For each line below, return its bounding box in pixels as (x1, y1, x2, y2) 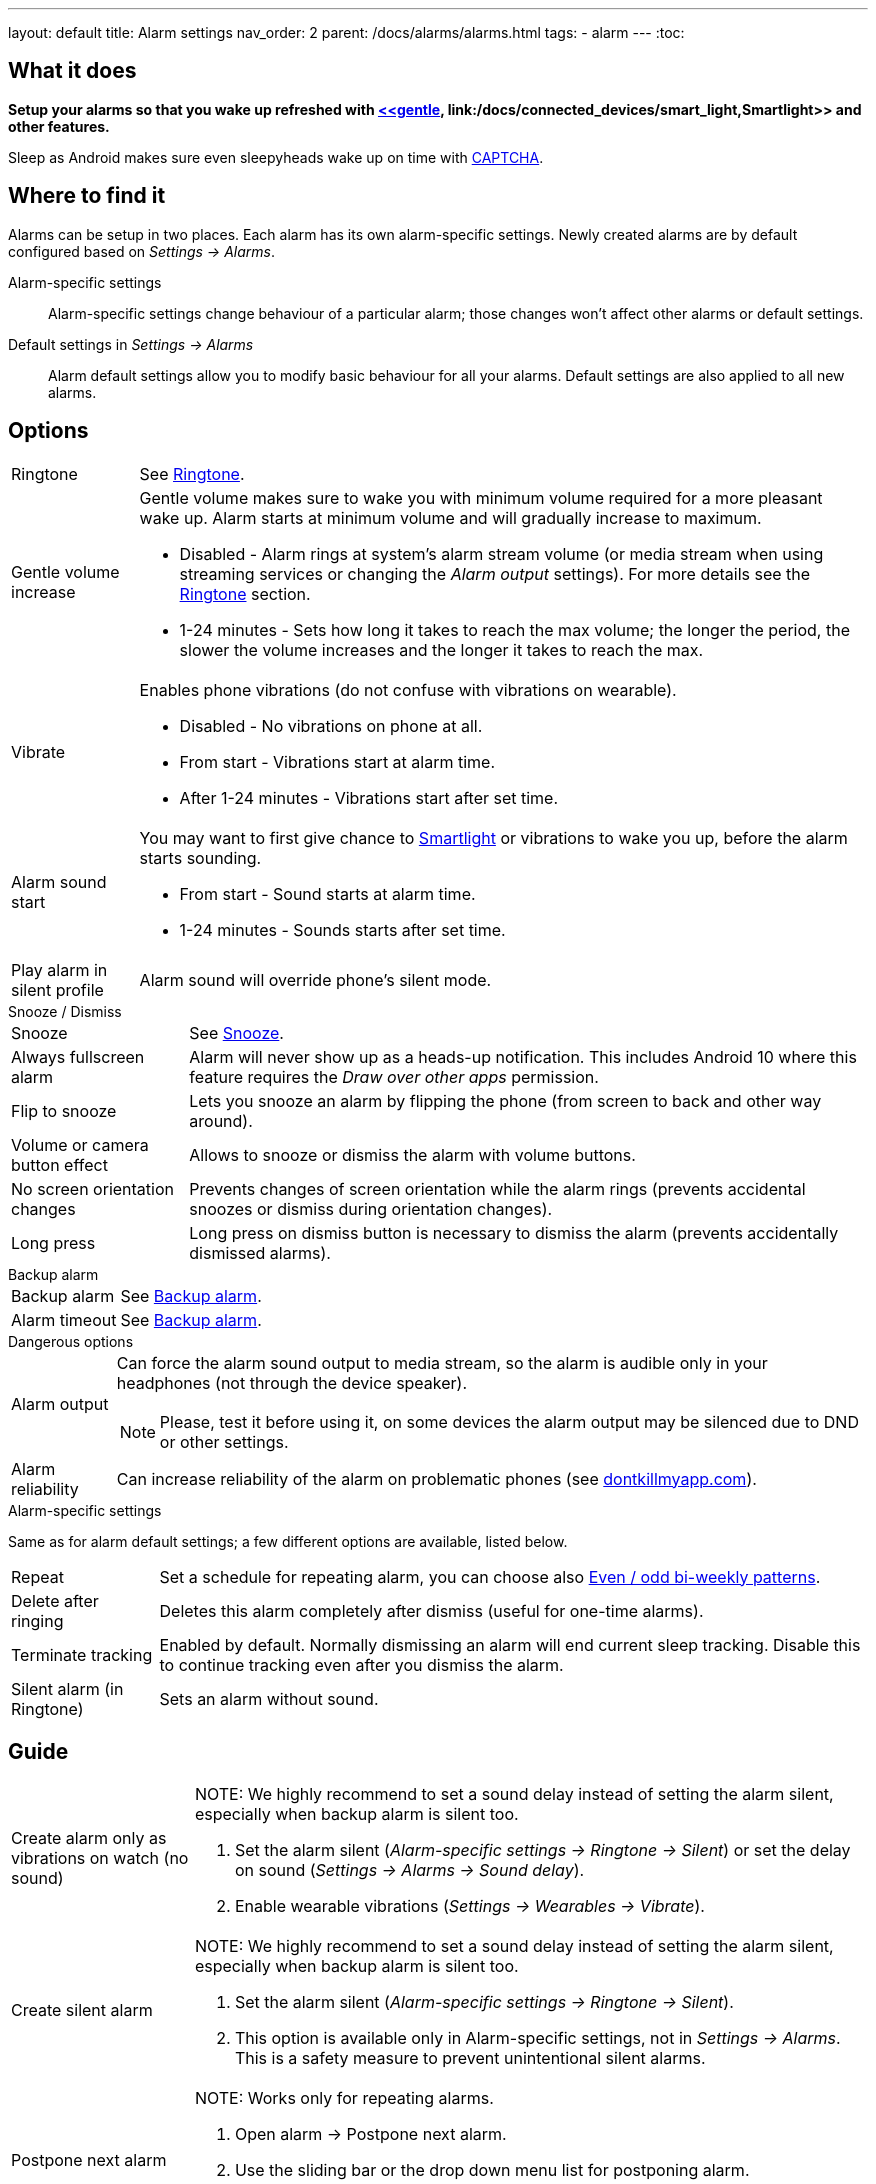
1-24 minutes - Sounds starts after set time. (179, 919, 506, 940)
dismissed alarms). (189, 1242, 331, 1263)
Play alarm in (11, 959, 108, 980)
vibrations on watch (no (11, 1848, 189, 1869)
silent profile (11, 979, 104, 1000)
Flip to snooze (11, 1100, 117, 1121)
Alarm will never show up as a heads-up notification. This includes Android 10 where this (189, 1046, 857, 1067)
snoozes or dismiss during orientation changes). (189, 1198, 553, 1219)
